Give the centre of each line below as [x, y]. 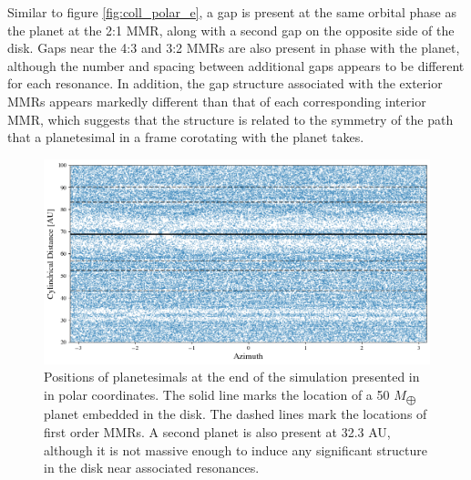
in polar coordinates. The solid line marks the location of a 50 [217, 394]
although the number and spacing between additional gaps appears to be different [236, 65]
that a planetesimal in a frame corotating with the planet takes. [186, 137]
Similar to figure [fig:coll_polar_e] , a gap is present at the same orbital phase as [232, 12]
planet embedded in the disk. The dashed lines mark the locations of [235, 414]
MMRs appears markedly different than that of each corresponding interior [217, 101]
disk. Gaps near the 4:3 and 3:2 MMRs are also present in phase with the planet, [234, 48]
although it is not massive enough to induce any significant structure [235, 449]
